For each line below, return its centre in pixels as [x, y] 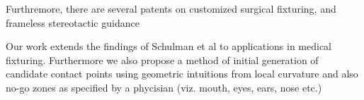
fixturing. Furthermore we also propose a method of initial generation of [162, 60]
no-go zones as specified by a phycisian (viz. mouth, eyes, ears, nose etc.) [164, 87]
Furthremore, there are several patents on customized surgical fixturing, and [171, 8]
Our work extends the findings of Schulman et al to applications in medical [169, 46]
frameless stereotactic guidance [73, 22]
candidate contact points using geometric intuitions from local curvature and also [182, 74]
